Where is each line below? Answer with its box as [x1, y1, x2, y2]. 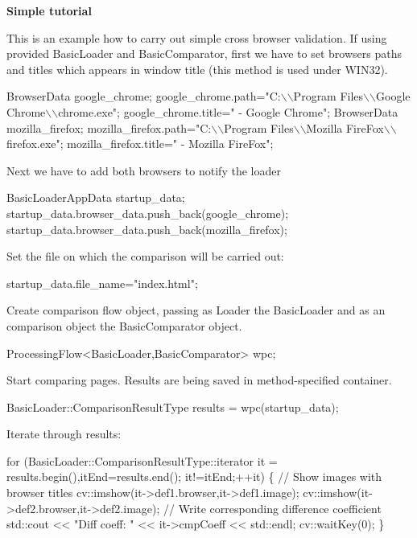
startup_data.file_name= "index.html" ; [6, 274, 198, 291]
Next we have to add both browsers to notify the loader [6, 162, 281, 179]
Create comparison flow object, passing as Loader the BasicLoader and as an [6, 302, 386, 318]
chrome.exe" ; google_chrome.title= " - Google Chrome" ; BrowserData [58, 103, 398, 120]
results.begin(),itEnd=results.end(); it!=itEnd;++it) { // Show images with [6, 468, 382, 485]
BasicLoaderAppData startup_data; [6, 189, 185, 206]
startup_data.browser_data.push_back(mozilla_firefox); [6, 220, 287, 237]
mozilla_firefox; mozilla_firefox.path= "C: [6, 119, 212, 136]
